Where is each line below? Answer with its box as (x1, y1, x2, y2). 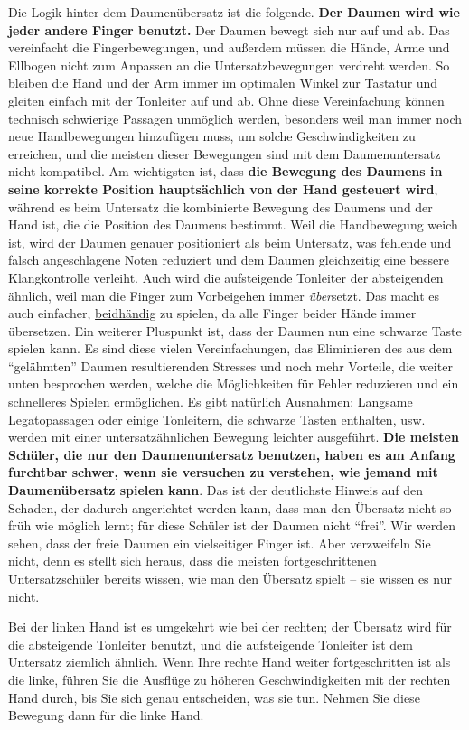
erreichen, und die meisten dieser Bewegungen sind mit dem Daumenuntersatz (8, 144, 441, 163)
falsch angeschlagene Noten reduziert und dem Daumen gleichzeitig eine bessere (8, 250, 449, 269)
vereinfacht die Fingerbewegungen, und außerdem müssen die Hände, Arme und (8, 38, 450, 57)
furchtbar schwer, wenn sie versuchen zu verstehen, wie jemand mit (8, 463, 438, 482)
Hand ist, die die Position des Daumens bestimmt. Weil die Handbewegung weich (8, 215, 458, 234)
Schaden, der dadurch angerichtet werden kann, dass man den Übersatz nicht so (8, 498, 452, 517)
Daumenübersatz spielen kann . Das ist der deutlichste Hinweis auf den (8, 481, 424, 500)
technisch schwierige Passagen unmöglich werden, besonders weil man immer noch (8, 108, 463, 127)
